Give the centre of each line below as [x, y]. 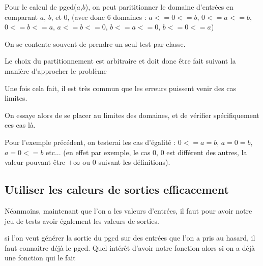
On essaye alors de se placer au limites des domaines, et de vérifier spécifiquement [132, 115]
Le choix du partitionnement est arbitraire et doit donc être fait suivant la [120, 61]
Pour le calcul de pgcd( [41, 7]
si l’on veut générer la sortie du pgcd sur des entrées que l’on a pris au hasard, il [130, 238]
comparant [21, 17]
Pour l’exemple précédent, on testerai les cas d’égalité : [90, 142]
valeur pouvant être [35, 162]
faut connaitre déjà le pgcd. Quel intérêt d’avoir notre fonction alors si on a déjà [130, 247]
